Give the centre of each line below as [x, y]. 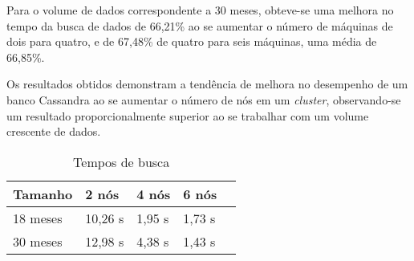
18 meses [38, 218]
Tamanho [43, 194]
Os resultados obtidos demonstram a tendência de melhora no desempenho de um [207, 84]
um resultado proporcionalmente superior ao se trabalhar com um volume [188, 115]
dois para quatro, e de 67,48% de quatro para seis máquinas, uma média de [192, 41]
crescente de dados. [54, 131]
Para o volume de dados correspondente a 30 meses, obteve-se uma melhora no [200, 10]
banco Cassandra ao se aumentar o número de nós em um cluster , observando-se [204, 99]
